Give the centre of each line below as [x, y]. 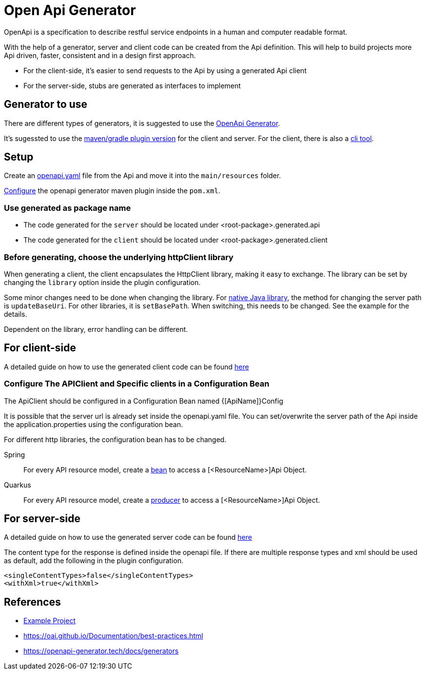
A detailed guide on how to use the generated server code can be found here [128, 537]
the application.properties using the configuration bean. [93, 424]
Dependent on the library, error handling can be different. [96, 329]
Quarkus [18, 485]
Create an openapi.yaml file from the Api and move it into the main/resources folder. [142, 176]
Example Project [50, 621]
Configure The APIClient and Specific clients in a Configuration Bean [137, 384]
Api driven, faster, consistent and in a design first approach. [100, 55]
